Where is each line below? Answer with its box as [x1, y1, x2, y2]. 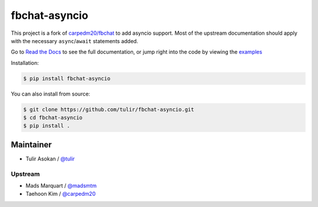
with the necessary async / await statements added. [11, 37, 138, 44]
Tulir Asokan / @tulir [25, 155, 75, 162]
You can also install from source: [11, 90, 91, 97]
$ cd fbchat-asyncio [23, 114, 82, 121]
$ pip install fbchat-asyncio [23, 75, 111, 82]
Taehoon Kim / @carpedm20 [25, 190, 96, 198]
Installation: [11, 59, 39, 66]
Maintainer [11, 139, 52, 150]
